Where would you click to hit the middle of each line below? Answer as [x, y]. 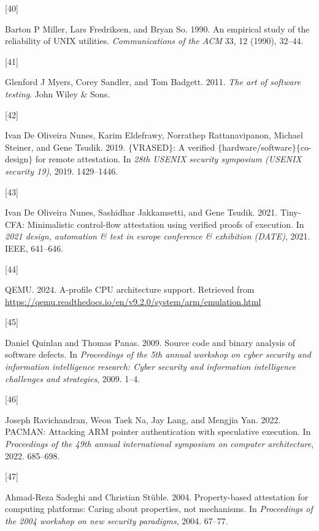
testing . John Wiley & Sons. [58, 93]
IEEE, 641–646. [34, 248]
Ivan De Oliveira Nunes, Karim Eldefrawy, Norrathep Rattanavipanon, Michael [154, 135]
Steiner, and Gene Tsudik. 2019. [65, 147]
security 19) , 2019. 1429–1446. [62, 171]
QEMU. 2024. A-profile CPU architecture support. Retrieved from [130, 289]
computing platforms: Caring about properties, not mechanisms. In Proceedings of [159, 509]
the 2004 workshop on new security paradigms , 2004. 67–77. [117, 521]
